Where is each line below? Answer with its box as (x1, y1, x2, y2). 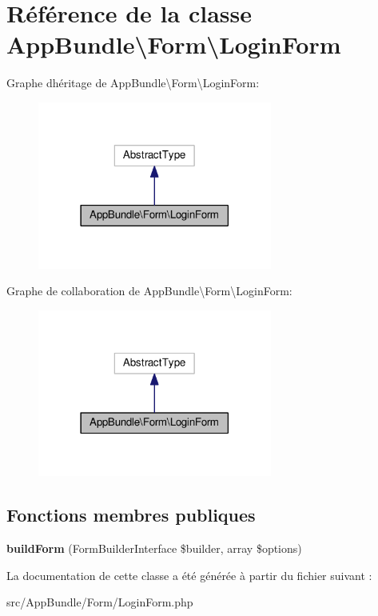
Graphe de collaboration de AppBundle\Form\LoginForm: (6, 282, 292, 299)
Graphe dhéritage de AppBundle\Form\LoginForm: (6, 74, 260, 91)
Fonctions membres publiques (6, 502, 256, 527)
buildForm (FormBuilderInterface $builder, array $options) (6, 540, 302, 557)
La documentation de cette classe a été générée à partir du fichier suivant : (6, 566, 372, 583)
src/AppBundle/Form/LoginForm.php (6, 594, 193, 610)
